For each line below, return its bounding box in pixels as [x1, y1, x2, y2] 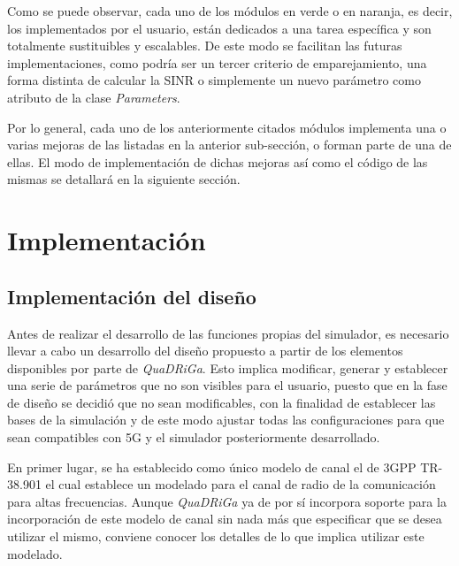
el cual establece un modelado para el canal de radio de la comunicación [45, 475, 436, 493]
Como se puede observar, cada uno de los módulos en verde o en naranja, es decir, [7, 2, 453, 19]
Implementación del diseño [7, 282, 256, 310]
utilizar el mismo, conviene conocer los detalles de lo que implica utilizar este [7, 527, 425, 546]
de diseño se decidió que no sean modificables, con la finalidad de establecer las [7, 393, 436, 411]
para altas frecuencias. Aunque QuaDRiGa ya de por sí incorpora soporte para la [7, 492, 447, 510]
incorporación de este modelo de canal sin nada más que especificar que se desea [7, 509, 442, 528]
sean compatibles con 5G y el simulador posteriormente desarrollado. [7, 428, 380, 447]
